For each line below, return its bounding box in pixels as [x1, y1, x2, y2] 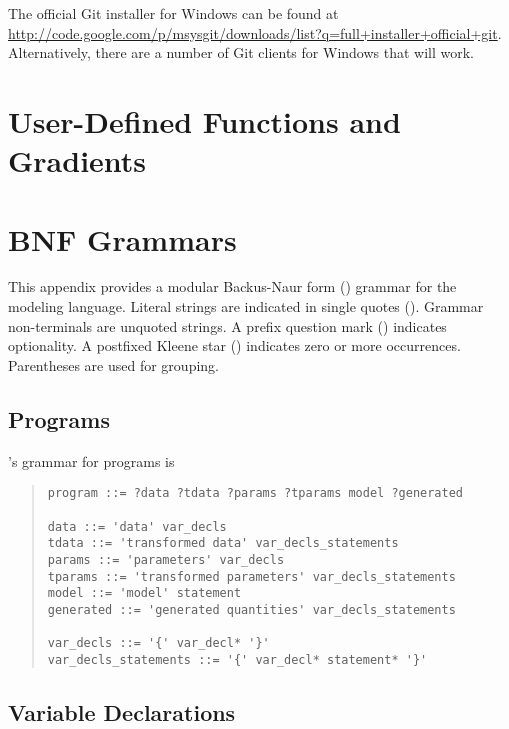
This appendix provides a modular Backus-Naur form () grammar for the [8, 276, 457, 297]
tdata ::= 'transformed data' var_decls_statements [47, 536, 399, 551]
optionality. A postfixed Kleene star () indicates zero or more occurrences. [8, 335, 461, 356]
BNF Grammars [8, 218, 237, 259]
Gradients [8, 140, 147, 181]
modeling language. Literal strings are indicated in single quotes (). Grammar [8, 296, 484, 317]
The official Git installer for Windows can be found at [8, 3, 339, 23]
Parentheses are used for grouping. [8, 354, 219, 375]
